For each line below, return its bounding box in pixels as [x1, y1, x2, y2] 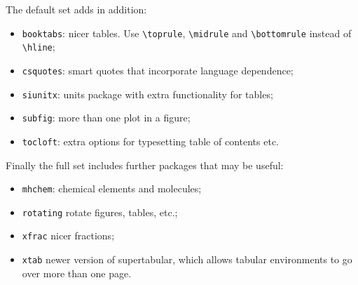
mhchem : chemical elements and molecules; [22, 181, 202, 196]
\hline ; [22, 39, 55, 54]
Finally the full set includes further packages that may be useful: [6, 157, 284, 172]
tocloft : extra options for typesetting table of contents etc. [22, 133, 279, 148]
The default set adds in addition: [6, 2, 147, 16]
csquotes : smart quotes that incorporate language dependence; [22, 62, 294, 77]
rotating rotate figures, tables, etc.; [22, 204, 178, 219]
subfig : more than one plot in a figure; [22, 110, 191, 125]
